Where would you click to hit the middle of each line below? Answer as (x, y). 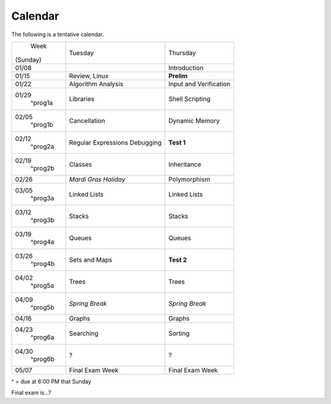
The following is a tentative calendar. (58, 34)
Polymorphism (190, 179)
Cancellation (87, 121)
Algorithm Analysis (96, 84)
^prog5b (42, 307)
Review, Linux (89, 75)
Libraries (82, 99)
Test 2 (178, 259)
